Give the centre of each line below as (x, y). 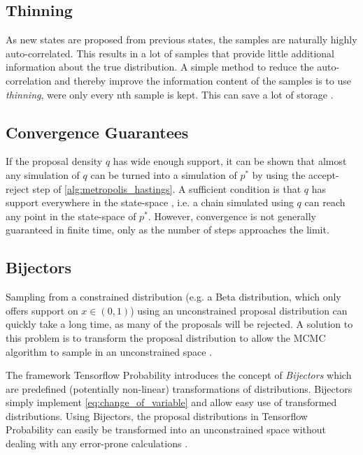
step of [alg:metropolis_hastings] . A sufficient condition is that (167, 188)
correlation (29, 80)
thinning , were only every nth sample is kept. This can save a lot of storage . (170, 94)
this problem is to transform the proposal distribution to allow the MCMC (166, 337)
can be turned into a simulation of (164, 174)
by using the (279, 174)
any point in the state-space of (71, 216)
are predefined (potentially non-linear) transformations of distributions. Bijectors (179, 388)
